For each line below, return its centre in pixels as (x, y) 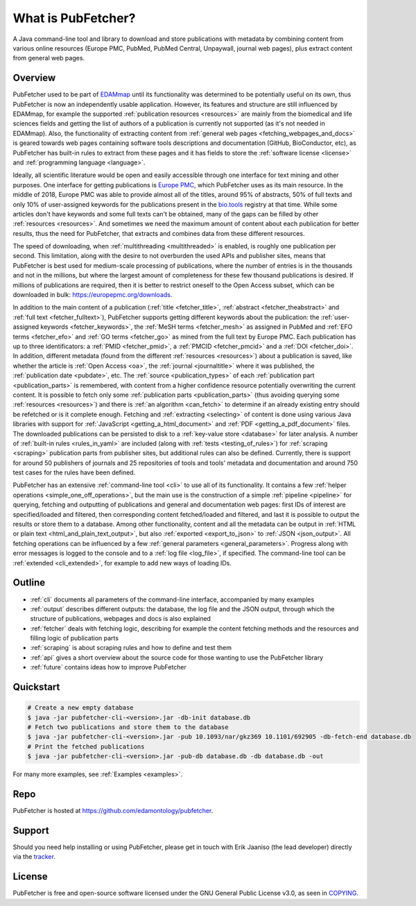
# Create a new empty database (81, 708)
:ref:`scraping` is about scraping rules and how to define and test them (131, 648)
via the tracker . (34, 857)
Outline (29, 583)
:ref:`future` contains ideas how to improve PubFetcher (109, 667)
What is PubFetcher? (74, 18)
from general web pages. (49, 58)
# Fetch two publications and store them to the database (128, 727)
